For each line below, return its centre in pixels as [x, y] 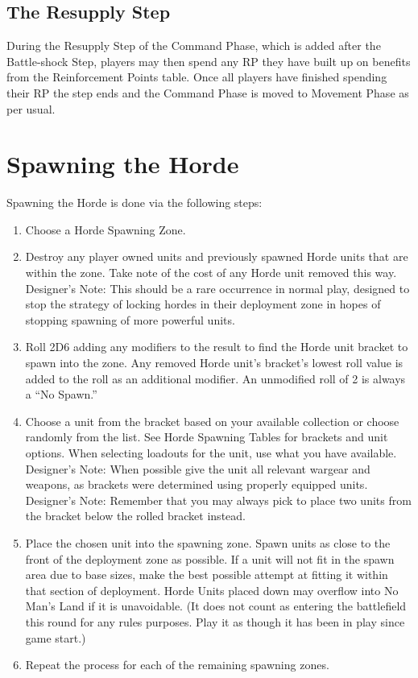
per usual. [31, 108]
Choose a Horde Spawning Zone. [106, 229]
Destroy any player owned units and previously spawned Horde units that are [217, 256]
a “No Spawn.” [61, 394]
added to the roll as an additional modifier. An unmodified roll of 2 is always [215, 378]
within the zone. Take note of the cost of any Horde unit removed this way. [211, 273]
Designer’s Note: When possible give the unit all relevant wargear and [198, 468]
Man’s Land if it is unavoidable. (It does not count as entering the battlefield [216, 606]
